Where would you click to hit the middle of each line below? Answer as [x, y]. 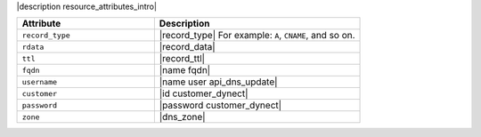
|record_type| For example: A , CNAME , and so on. [257, 36]
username [40, 81]
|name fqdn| [185, 70]
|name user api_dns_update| [218, 82]
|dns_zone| [182, 117]
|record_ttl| [182, 59]
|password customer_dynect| [220, 105]
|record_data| [187, 47]
